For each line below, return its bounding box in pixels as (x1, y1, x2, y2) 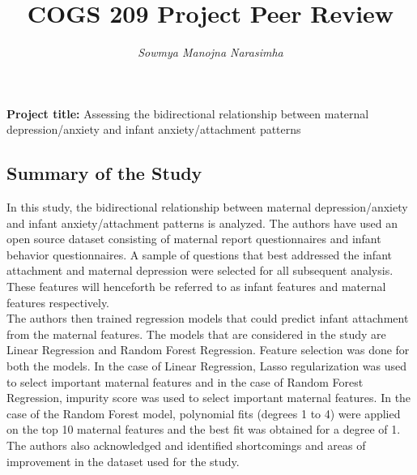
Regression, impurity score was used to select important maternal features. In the (6, 389, 411, 406)
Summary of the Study (6, 160, 202, 186)
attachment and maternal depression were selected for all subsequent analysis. (6, 262, 394, 279)
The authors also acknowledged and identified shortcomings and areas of (6, 437, 366, 454)
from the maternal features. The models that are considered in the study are (6, 325, 386, 342)
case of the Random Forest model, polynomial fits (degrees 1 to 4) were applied (6, 404, 401, 422)
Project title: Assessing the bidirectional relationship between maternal (6, 105, 369, 122)
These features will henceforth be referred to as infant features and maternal (6, 278, 386, 295)
